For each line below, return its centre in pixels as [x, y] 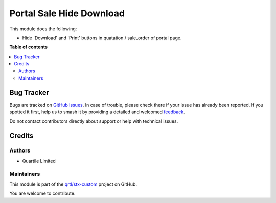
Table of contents [29, 47]
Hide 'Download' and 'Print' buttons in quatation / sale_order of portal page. [102, 38]
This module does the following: [43, 29]
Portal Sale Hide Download [67, 13]
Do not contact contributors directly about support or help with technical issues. [94, 121]
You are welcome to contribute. [42, 193]
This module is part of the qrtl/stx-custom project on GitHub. [73, 184]
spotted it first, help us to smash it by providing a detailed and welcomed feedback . [97, 112]
